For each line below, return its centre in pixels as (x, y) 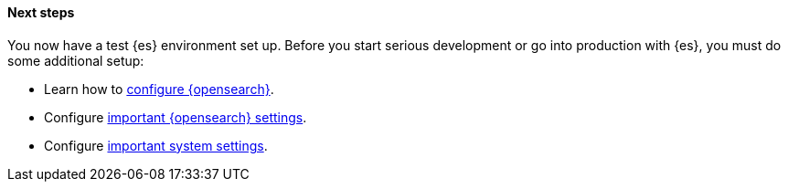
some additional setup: (76, 60)
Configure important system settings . (156, 145)
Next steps (41, 12)
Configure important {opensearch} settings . (176, 117)
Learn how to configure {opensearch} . (159, 89)
